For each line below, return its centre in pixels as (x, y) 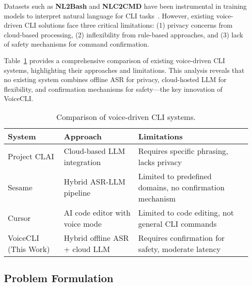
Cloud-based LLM (94, 151)
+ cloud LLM (87, 249)
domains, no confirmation (181, 187)
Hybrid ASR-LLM (94, 182)
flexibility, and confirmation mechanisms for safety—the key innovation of (113, 89)
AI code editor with (97, 212)
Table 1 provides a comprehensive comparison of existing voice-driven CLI (115, 60)
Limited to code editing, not (186, 212)
